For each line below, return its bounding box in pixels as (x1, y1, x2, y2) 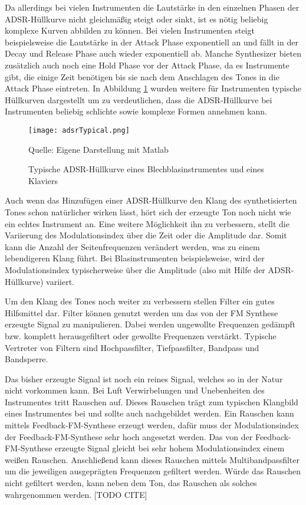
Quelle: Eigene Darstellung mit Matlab (28, 143, 169, 155)
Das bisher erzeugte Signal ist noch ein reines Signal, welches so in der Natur (5, 372, 283, 385)
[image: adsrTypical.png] (28, 126, 130, 135)
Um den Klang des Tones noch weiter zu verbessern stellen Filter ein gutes (5, 295, 275, 307)
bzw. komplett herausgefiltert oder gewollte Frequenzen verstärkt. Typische (5, 329, 277, 342)
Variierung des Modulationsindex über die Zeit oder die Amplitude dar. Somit (5, 229, 287, 241)
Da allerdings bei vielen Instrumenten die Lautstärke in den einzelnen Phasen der (5, 1, 300, 13)
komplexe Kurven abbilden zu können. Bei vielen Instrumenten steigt (5, 24, 255, 37)
